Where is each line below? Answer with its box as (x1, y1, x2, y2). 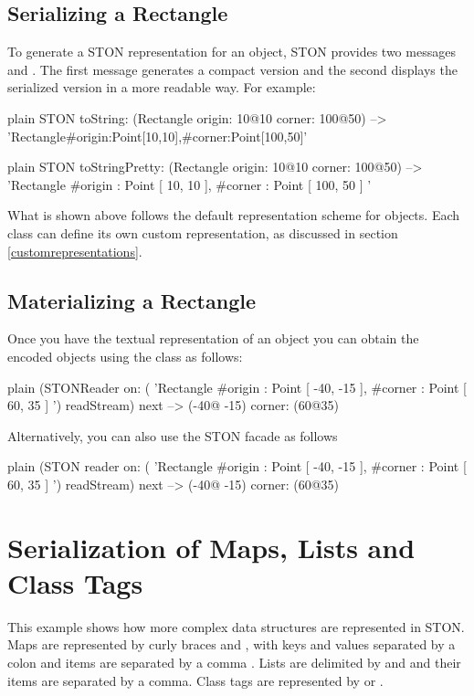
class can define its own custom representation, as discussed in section (7, 223, 398, 242)
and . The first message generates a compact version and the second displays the (7, 59, 458, 79)
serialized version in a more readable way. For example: (7, 78, 316, 97)
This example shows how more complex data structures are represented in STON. (7, 617, 465, 636)
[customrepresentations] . (7, 241, 142, 260)
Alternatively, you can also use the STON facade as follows (7, 426, 338, 445)
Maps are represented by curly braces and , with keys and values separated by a (7, 635, 456, 654)
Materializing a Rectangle (7, 286, 256, 314)
